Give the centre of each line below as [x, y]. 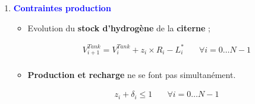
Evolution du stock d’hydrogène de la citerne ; [119, 27]
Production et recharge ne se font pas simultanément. [132, 75]
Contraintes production [62, 8]
